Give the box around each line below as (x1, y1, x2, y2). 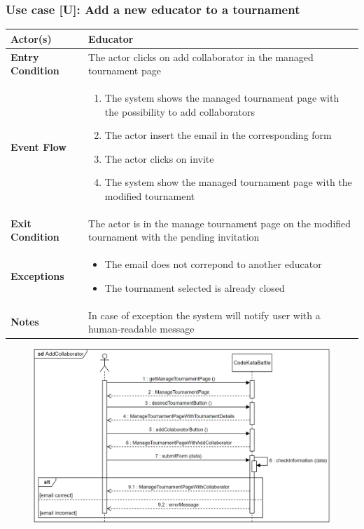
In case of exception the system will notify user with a (88, 307, 321, 322)
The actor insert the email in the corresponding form (104, 128, 332, 142)
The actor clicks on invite (104, 151, 214, 166)
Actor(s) (10, 31, 52, 46)
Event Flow (10, 139, 66, 154)
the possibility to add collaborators (104, 104, 255, 119)
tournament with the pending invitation (88, 229, 260, 244)
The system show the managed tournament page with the (104, 175, 352, 189)
